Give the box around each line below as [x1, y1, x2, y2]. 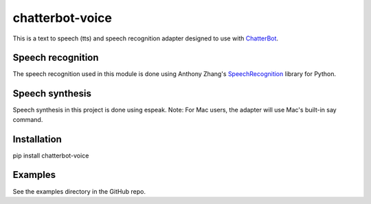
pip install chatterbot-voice [12, 151, 89, 160]
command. [12, 115, 43, 123]
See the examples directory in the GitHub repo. [12, 187, 146, 195]
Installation [12, 133, 62, 145]
